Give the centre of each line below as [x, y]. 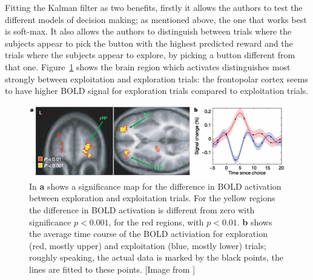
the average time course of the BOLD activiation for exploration [148, 234]
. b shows [255, 222]
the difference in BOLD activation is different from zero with [142, 210]
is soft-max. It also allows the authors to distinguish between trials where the [148, 31]
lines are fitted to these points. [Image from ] [112, 269]
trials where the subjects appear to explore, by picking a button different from [150, 55]
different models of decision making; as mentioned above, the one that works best [156, 19]
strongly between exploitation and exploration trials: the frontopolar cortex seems [156, 78]
